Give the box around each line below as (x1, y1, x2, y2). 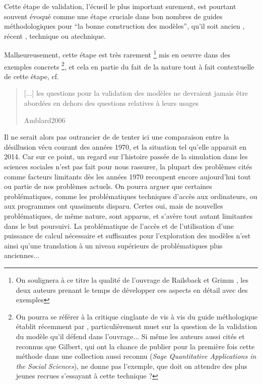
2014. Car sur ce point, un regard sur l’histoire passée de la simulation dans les (4, 151, 248, 162)
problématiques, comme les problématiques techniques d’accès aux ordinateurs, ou (4, 190, 257, 201)
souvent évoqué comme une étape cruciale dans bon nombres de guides (4, 11, 223, 21)
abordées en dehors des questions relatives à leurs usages (24, 98, 199, 108)
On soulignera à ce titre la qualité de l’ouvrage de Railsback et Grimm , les (16, 274, 248, 285)
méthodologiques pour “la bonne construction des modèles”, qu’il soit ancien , (4, 21, 245, 31)
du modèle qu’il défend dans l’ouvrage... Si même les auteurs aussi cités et (16, 331, 245, 341)
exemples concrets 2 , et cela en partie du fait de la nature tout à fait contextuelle (4, 59, 254, 72)
